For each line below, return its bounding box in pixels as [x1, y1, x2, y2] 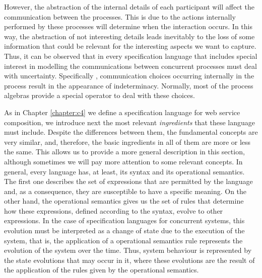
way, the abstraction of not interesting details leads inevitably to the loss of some [4, 31, 255, 41]
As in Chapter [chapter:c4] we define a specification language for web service [4, 107, 240, 117]
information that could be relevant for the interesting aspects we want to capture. [4, 41, 256, 51]
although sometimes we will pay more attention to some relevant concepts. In [4, 156, 243, 166]
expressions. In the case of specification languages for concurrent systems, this [4, 215, 245, 226]
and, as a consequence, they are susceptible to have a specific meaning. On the [4, 186, 247, 196]
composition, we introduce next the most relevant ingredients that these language [4, 117, 255, 127]
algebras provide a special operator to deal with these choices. [4, 90, 195, 101]
